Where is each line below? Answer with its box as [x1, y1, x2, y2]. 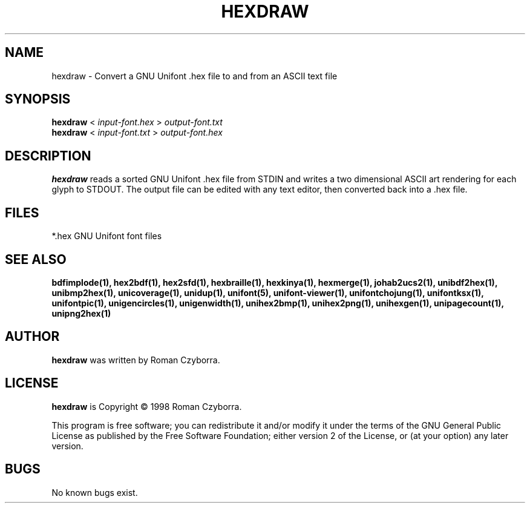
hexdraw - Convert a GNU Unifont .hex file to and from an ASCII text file [51, 70, 338, 81]
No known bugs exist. [51, 487, 138, 498]
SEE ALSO [5, 251, 67, 267]
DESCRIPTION [5, 148, 91, 163]
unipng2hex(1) [51, 308, 111, 318]
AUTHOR [5, 329, 60, 345]
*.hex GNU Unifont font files [51, 231, 162, 242]
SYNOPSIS [5, 91, 71, 107]
